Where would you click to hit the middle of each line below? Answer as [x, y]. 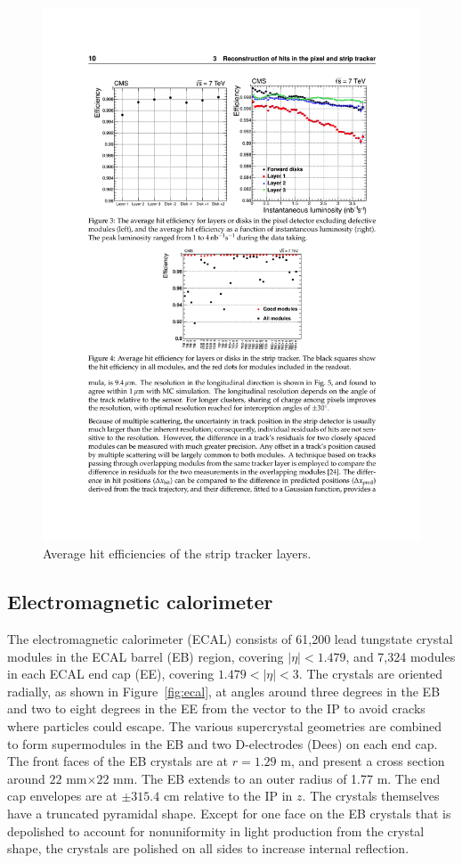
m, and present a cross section [363, 761]
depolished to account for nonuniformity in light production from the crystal [216, 830]
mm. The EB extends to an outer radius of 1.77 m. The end [277, 778]
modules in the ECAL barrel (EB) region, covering [146, 656]
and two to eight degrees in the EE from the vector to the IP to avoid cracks [216, 708]
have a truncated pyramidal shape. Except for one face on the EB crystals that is [229, 814]
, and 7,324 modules [401, 656]
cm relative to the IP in [228, 796]
